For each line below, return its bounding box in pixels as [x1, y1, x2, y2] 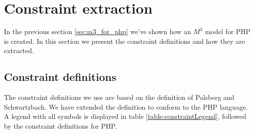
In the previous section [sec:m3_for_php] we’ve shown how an [4, 26, 191, 37]
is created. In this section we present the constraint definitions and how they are [4, 36, 245, 46]
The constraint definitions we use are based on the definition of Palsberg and [4, 92, 234, 102]
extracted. [4, 45, 34, 56]
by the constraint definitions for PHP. [4, 120, 117, 131]
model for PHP [205, 26, 251, 37]
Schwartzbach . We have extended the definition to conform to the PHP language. [4, 101, 248, 112]
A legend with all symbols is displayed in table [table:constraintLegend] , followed [4, 111, 246, 121]
